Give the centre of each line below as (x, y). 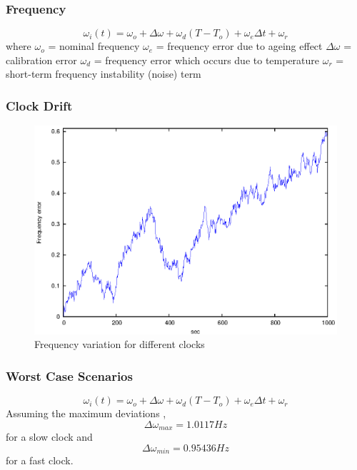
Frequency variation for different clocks (120, 344)
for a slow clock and (49, 437)
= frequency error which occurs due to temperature (207, 60)
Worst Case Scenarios (69, 376)
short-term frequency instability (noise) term (104, 74)
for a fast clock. (40, 460)
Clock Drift (39, 105)
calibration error (41, 60)
